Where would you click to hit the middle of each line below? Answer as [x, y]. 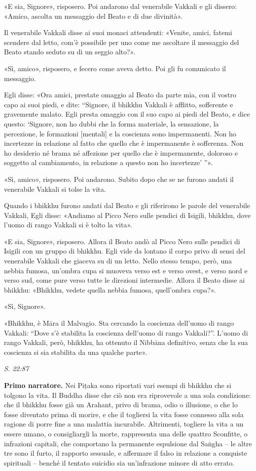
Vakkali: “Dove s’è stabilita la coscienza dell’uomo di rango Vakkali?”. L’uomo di [126, 332]
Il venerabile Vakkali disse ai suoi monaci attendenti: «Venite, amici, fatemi [118, 32]
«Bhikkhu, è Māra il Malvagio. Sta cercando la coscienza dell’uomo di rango [119, 323]
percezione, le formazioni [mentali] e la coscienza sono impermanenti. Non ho [120, 133]
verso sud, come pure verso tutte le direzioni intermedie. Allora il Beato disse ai [125, 280]
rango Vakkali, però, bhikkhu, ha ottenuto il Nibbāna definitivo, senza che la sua [126, 342]
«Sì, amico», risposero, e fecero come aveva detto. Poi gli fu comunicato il [115, 68]
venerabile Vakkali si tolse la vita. [55, 189]
